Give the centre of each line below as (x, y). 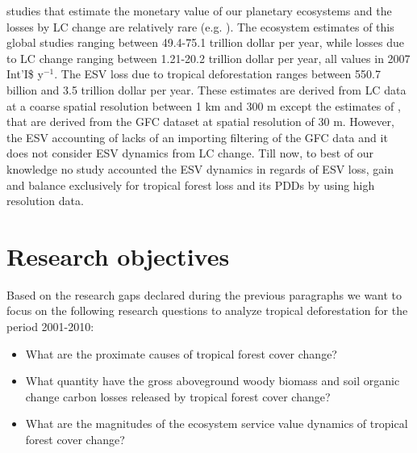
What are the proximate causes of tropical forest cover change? (181, 353)
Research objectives (118, 256)
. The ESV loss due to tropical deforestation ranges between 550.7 (217, 74)
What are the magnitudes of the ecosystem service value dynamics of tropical (217, 424)
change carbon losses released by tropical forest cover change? (178, 396)
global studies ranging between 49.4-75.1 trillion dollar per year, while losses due (205, 42)
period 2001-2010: (50, 327)
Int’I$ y (25, 74)
